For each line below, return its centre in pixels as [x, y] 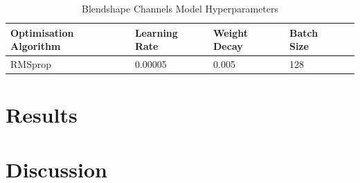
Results [42, 115]
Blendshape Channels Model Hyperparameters [180, 8]
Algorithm [36, 46]
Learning [156, 32]
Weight [231, 32]
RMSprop [31, 64]
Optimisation [42, 32]
